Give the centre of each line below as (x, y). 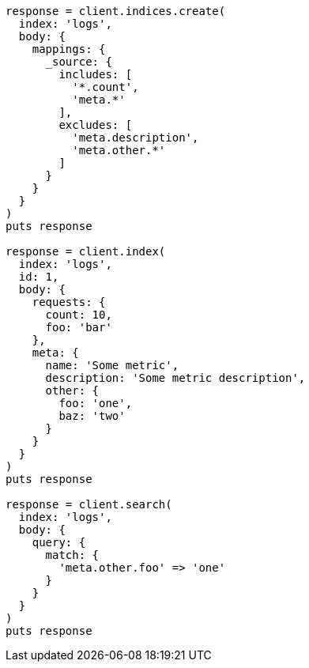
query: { (59, 542)
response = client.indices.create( (116, 11)
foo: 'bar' (79, 327)
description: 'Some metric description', (175, 378)
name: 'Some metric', (112, 365)
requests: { (69, 302)
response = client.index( (86, 251)
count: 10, (79, 315)
